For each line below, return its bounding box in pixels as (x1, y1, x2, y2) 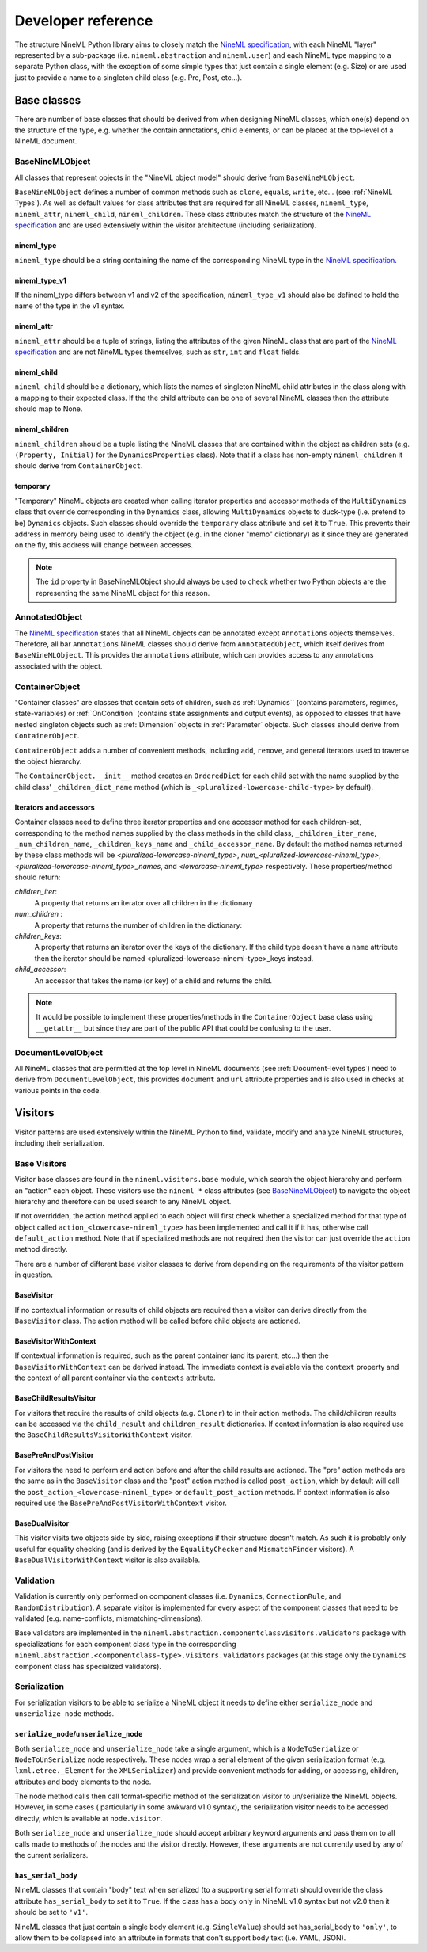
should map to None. (14, 404, 83, 414)
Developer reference (14, 12, 153, 29)
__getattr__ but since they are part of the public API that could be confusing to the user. (36, 1023, 331, 1033)
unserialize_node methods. (14, 1709, 115, 1718)
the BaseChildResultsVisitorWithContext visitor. (14, 1430, 193, 1439)
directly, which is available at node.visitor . (14, 1813, 163, 1823)
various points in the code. (14, 1085, 102, 1095)
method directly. (14, 1245, 68, 1254)
